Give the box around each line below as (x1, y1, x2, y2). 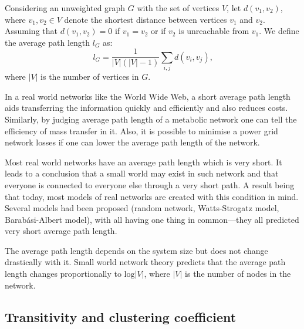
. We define (259, 25, 299, 37)
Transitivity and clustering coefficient (5, 307, 237, 325)
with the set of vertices (137, 2, 219, 13)
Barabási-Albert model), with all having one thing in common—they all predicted (5, 213, 299, 225)
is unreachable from (178, 25, 249, 37)
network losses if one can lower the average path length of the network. (5, 136, 260, 148)
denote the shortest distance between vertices (64, 13, 227, 25)
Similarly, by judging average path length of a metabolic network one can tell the (5, 113, 297, 125)
